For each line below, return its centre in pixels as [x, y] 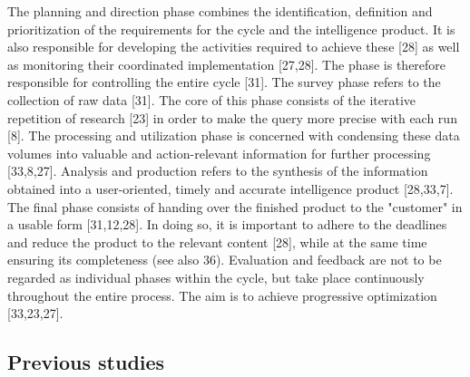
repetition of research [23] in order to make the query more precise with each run [232, 117]
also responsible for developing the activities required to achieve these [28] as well [234, 47]
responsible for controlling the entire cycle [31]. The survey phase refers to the [224, 82]
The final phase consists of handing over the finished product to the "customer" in [235, 206]
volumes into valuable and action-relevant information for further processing [219, 153]
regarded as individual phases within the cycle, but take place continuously [216, 277]
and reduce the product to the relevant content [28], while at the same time [217, 242]
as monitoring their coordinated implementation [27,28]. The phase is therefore [227, 64]
